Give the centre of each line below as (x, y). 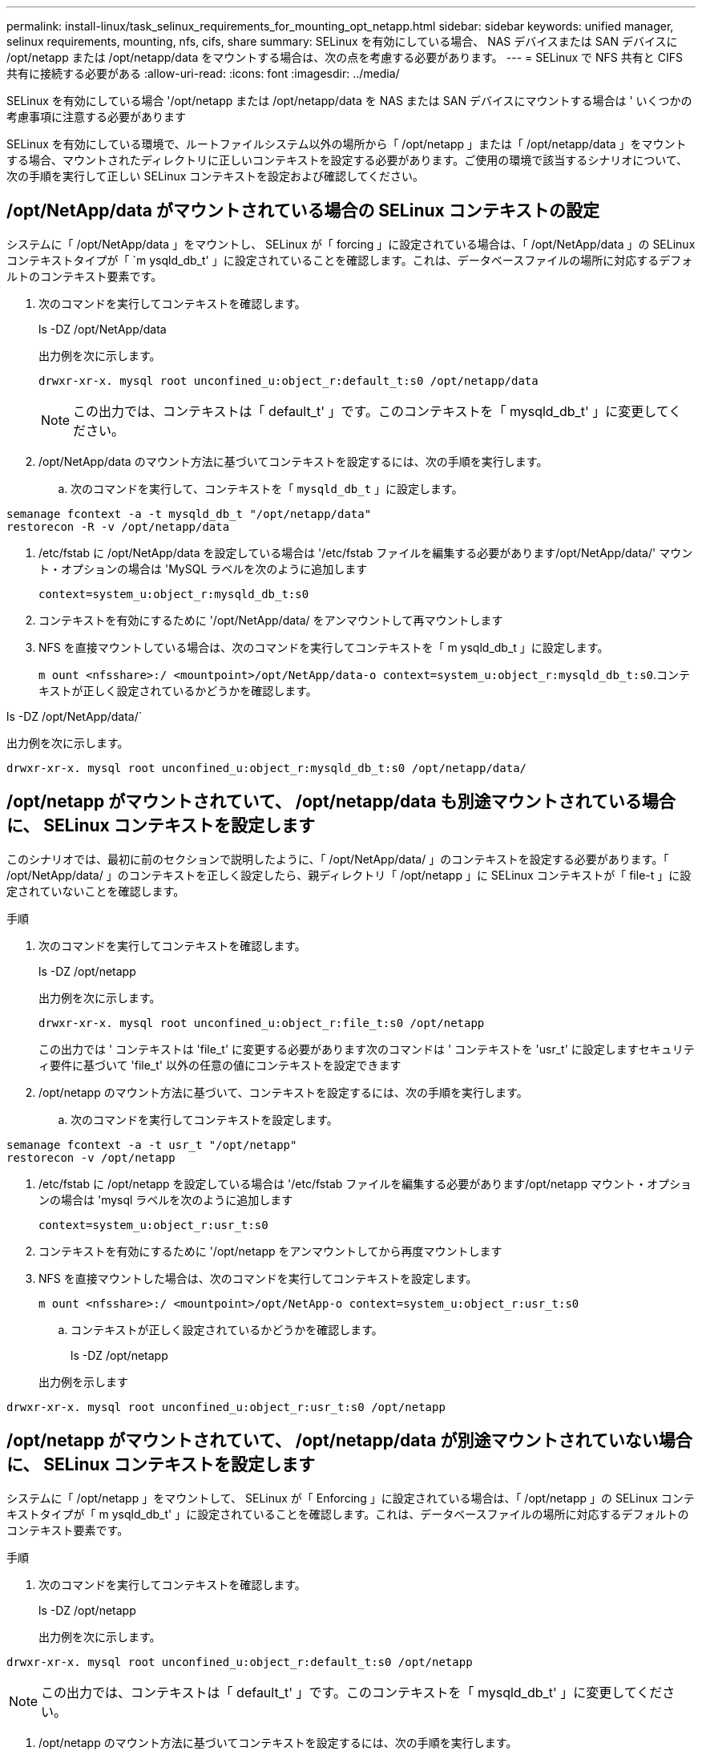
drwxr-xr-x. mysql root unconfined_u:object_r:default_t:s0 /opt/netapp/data (288, 380)
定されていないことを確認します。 (96, 891)
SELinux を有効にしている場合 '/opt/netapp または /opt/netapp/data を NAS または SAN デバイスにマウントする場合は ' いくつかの (349, 101)
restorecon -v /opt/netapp (91, 1157)
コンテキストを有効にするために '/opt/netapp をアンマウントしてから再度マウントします (270, 1251)
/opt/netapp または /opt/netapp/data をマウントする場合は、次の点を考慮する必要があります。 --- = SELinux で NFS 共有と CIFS (345, 57)
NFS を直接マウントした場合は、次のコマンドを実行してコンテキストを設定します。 (258, 1278)
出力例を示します (83, 1381)
